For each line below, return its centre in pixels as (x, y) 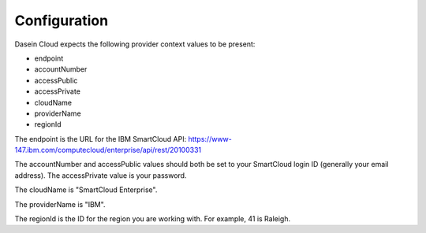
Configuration (62, 20)
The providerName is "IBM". (60, 204)
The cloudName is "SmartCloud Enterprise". (86, 190)
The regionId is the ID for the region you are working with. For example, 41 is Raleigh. (153, 219)
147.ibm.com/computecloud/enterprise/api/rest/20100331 (108, 150)
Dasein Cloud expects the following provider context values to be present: (135, 44)
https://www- (210, 139)
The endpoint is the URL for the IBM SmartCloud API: (101, 139)
